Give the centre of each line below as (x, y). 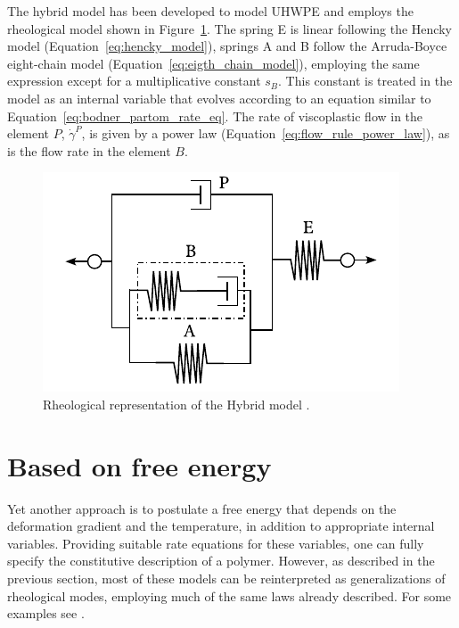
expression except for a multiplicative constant (134, 81)
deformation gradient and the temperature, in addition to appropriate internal (221, 526)
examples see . (46, 613)
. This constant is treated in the (365, 81)
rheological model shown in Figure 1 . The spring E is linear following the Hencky (229, 28)
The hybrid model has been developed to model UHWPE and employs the (210, 11)
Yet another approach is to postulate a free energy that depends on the (202, 508)
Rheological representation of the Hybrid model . (176, 404)
